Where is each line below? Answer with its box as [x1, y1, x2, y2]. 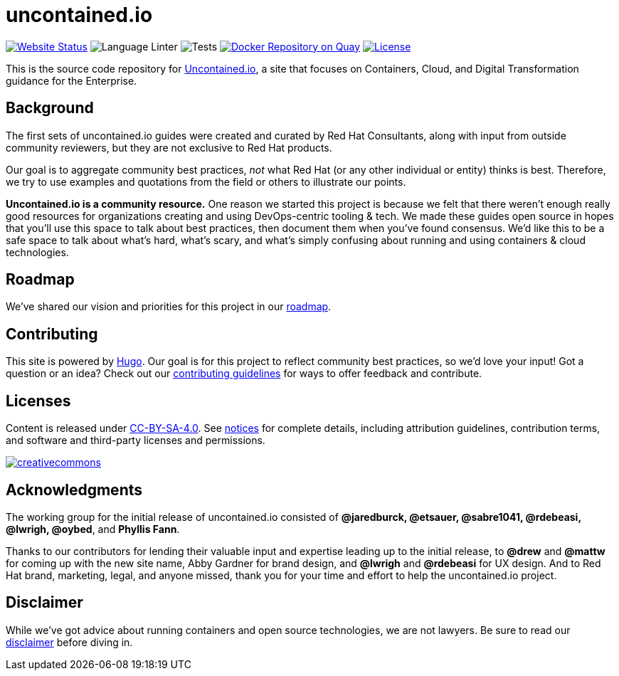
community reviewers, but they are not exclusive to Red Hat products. [6, 141, 332, 154]
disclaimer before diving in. [6, 635, 133, 648]
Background [6, 99, 94, 117]
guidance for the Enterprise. [6, 74, 137, 87]
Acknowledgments [6, 480, 143, 499]
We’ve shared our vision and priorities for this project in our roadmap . [6, 300, 332, 313]
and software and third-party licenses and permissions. [6, 434, 265, 447]
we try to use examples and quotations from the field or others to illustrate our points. [6, 175, 406, 188]
